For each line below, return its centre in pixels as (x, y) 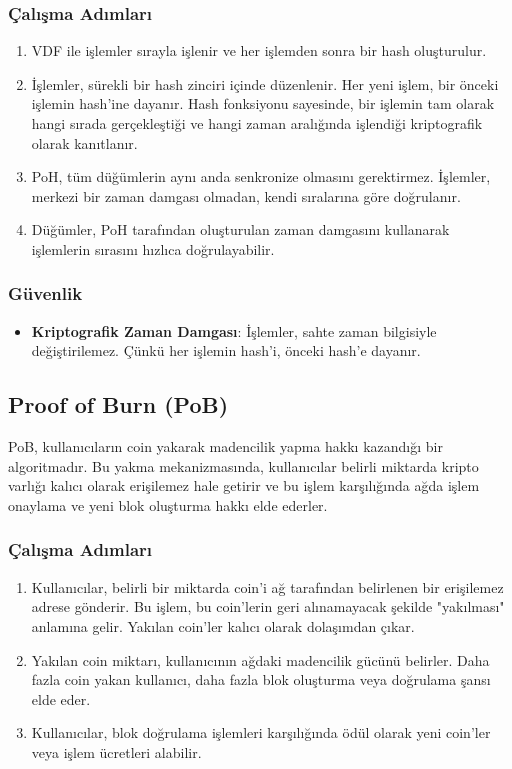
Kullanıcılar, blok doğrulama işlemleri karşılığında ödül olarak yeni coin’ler (261, 732)
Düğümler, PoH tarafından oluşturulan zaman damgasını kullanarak (240, 229)
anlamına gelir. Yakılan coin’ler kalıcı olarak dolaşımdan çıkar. (223, 625)
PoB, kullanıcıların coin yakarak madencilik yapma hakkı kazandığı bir (225, 446)
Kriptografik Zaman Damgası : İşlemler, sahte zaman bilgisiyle (234, 330)
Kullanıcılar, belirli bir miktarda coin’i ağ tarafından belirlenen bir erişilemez (267, 586)
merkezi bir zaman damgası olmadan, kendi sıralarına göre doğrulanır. (246, 195)
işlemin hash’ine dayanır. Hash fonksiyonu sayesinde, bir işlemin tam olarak (263, 103)
